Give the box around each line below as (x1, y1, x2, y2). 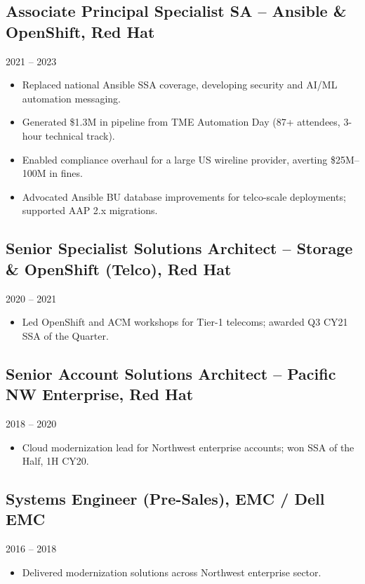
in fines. (49, 166, 83, 180)
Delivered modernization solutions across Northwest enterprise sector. (22, 564, 321, 579)
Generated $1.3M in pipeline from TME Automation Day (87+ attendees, (22, 114, 340, 129)
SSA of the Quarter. (22, 328, 109, 343)
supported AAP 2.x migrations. (22, 203, 158, 218)
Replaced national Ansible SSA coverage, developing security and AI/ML (22, 77, 338, 92)
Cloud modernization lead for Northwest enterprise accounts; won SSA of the (22, 439, 354, 454)
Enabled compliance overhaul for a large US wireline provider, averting (22, 152, 328, 166)
